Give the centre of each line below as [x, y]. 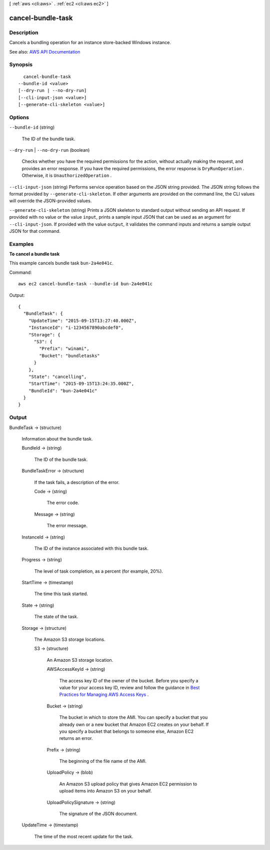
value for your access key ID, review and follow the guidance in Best [129, 687]
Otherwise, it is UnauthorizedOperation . [67, 176]
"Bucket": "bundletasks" [69, 356]
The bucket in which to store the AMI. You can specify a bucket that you [133, 717]
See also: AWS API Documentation [45, 52]
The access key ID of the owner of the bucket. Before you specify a [129, 680]
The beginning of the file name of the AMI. [103, 761]
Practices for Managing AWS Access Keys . [104, 695]
